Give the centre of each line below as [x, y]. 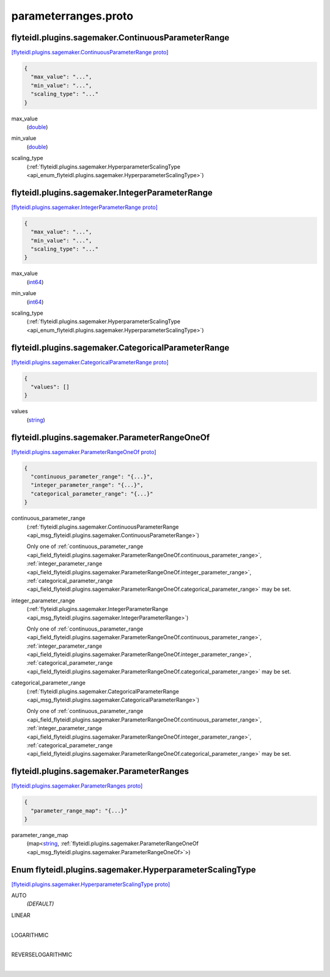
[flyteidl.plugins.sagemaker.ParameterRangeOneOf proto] [84, 452]
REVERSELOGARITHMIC [42, 955]
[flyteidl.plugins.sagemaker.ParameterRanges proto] [77, 786]
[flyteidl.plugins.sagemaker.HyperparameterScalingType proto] [91, 884]
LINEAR [21, 915]
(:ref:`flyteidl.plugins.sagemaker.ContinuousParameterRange [103, 527]
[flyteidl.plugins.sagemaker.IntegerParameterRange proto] [85, 207]
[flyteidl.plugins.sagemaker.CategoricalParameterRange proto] [90, 362]
